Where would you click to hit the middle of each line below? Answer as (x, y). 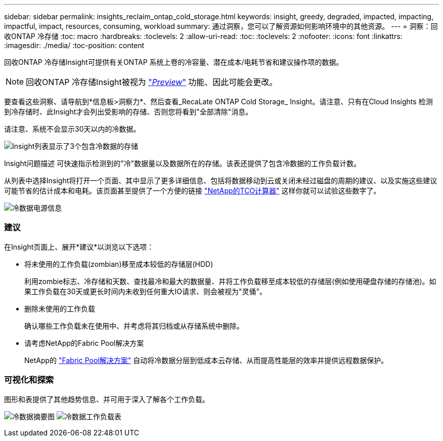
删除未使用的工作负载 (60, 308)
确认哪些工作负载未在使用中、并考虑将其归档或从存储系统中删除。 (134, 326)
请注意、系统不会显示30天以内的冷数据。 (72, 129)
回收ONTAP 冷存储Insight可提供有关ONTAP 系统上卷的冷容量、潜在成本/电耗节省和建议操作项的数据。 (174, 62)
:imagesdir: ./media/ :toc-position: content (74, 45)
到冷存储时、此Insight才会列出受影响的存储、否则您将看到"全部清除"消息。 (128, 112)
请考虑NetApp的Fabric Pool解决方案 (84, 343)
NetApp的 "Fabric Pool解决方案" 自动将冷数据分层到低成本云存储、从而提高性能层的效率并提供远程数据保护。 (206, 360)
